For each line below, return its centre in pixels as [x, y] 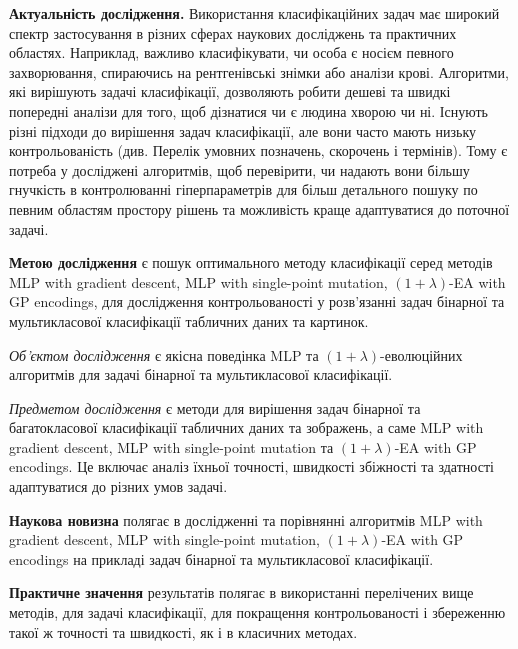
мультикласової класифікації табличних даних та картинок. [189, 320]
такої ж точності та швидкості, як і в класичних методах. [183, 631]
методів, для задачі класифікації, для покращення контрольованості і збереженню [257, 612]
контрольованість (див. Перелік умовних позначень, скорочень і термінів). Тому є [258, 150]
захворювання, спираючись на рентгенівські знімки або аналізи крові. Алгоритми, [259, 71]
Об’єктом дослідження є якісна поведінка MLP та [164, 354]
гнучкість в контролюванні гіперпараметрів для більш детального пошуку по [243, 189]
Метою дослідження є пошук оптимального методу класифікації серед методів [251, 262]
